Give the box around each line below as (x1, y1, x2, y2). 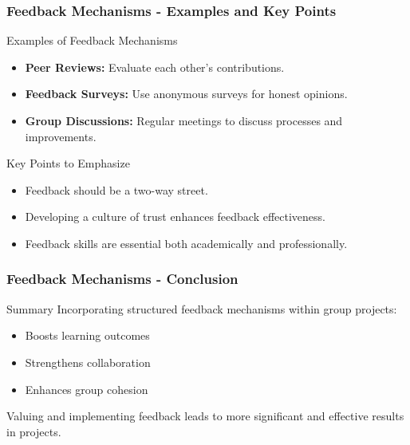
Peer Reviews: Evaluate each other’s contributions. (25, 58, 285, 75)
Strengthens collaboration (25, 353, 151, 370)
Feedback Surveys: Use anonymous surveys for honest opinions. (25, 85, 348, 102)
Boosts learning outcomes (25, 327, 150, 344)
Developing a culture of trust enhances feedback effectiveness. (25, 208, 326, 225)
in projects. (6, 423, 61, 439)
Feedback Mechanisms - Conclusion (6, 269, 239, 289)
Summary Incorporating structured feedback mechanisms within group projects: (6, 300, 397, 317)
